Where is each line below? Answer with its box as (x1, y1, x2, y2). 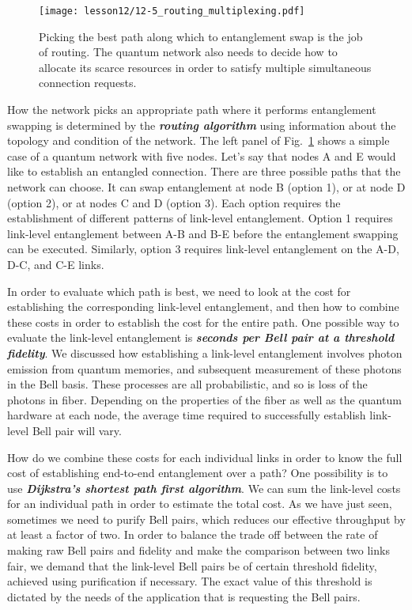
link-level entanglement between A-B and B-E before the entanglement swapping (7, 225, 399, 241)
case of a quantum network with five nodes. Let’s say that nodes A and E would (7, 147, 396, 164)
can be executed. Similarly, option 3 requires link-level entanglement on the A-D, (7, 241, 399, 257)
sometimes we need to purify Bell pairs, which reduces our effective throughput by (7, 510, 406, 527)
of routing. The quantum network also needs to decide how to (39, 44, 338, 60)
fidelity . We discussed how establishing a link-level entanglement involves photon (7, 344, 403, 361)
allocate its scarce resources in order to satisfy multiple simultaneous (39, 59, 372, 75)
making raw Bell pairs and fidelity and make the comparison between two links (7, 542, 390, 559)
